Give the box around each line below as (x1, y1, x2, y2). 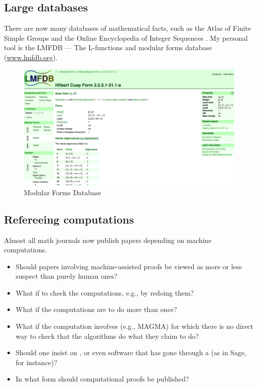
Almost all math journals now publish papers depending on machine (4, 234, 212, 245)
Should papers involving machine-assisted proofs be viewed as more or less (15, 261, 242, 271)
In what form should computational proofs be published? (15, 374, 189, 384)
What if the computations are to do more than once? (15, 304, 177, 314)
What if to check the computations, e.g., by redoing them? (15, 287, 194, 298)
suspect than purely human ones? (15, 271, 118, 281)
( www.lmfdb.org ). (4, 52, 58, 62)
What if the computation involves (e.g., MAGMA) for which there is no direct (15, 321, 254, 331)
